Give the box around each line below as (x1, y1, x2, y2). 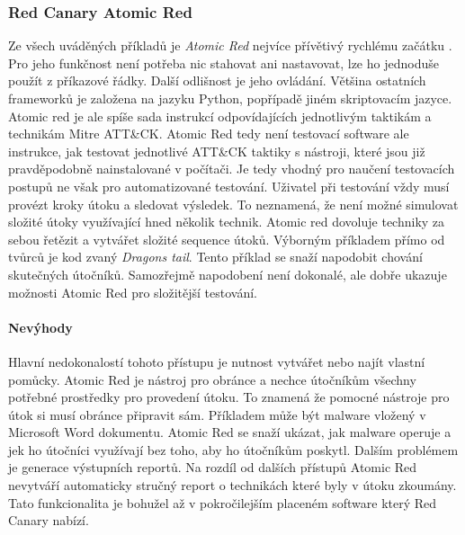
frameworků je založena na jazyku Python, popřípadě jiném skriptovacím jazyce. (8, 89, 452, 107)
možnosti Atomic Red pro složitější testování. (8, 282, 258, 301)
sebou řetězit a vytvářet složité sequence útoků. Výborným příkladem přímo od (8, 229, 445, 248)
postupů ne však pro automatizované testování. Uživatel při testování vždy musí (8, 176, 450, 195)
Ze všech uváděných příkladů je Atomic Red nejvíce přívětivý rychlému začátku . (8, 36, 452, 55)
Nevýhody (8, 317, 73, 336)
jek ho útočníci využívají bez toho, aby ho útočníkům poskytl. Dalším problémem (8, 440, 459, 459)
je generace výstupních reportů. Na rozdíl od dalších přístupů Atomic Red (8, 458, 417, 477)
